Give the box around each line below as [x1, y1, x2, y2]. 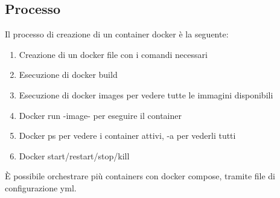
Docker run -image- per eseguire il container [19, 109, 182, 121]
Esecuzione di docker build [19, 68, 118, 81]
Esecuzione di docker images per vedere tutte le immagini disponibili [19, 88, 273, 101]
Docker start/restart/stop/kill [19, 149, 130, 162]
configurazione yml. [5, 181, 77, 194]
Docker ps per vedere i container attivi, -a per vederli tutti [19, 129, 236, 142]
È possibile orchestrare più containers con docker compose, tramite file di [5, 170, 276, 182]
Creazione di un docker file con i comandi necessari [19, 48, 208, 60]
